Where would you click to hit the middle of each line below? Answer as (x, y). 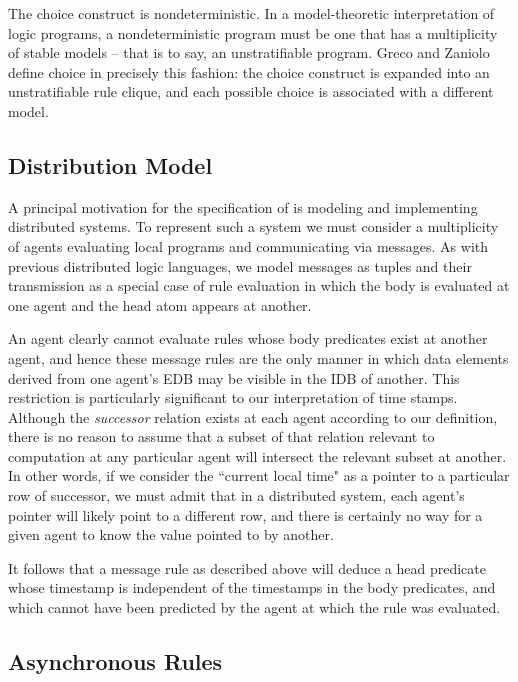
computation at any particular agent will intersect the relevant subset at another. (257, 455)
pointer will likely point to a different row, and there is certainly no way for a (245, 514)
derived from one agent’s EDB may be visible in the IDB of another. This (234, 377)
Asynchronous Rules (115, 661)
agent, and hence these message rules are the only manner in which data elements (258, 357)
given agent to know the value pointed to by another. (171, 534)
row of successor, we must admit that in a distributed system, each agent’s (236, 495)
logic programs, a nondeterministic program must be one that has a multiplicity (253, 32)
